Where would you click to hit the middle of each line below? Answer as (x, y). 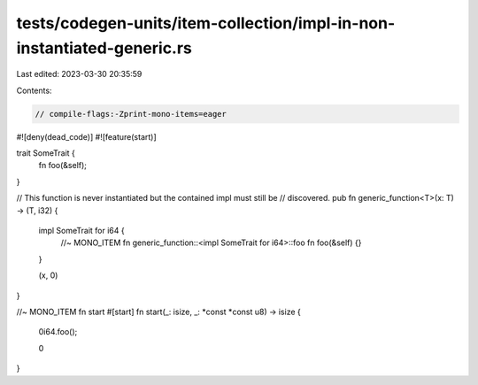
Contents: (34, 90)
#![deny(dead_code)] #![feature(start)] (86, 136)
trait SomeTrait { (46, 153)
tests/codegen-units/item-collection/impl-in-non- (206, 23)
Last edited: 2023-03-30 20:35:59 (79, 74)
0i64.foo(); (58, 332)
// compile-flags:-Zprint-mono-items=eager (131, 114)
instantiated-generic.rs (104, 48)
